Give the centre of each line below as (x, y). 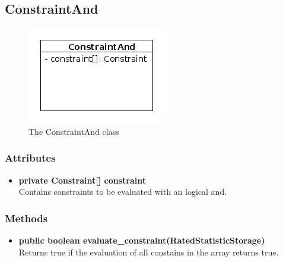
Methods (26, 218)
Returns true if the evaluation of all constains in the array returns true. (149, 252)
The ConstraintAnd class (74, 131)
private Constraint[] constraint (82, 180)
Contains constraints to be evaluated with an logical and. (123, 192)
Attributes (30, 158)
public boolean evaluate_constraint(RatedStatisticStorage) (142, 240)
